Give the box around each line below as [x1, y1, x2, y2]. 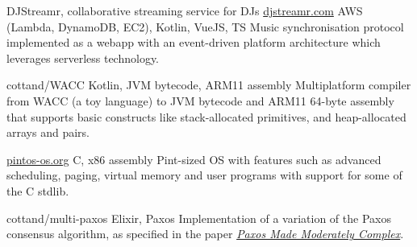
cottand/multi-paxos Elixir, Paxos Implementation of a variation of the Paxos [6, 209, 391, 226]
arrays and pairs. [6, 124, 90, 141]
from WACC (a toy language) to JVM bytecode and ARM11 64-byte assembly [6, 92, 394, 109]
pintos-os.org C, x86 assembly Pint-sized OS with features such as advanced [6, 150, 382, 167]
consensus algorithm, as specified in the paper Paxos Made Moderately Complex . [6, 225, 404, 242]
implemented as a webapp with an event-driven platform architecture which [6, 34, 381, 51]
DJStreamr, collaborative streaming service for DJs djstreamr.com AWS [6, 2, 363, 19]
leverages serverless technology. [6, 49, 159, 66]
